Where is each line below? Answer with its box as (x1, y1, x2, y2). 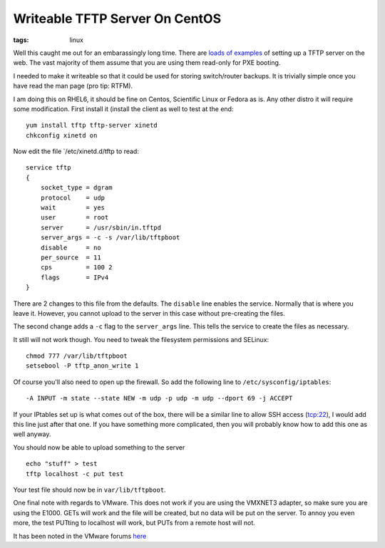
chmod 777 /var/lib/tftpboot (26, 352, 128, 360)
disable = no (40, 243, 101, 252)
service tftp (26, 164, 71, 172)
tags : (13, 36, 29, 44)
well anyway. (13, 430, 51, 438)
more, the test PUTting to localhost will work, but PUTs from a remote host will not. (13, 519, 256, 527)
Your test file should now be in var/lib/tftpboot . (13, 485, 167, 494)
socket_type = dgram (40, 184, 113, 192)
